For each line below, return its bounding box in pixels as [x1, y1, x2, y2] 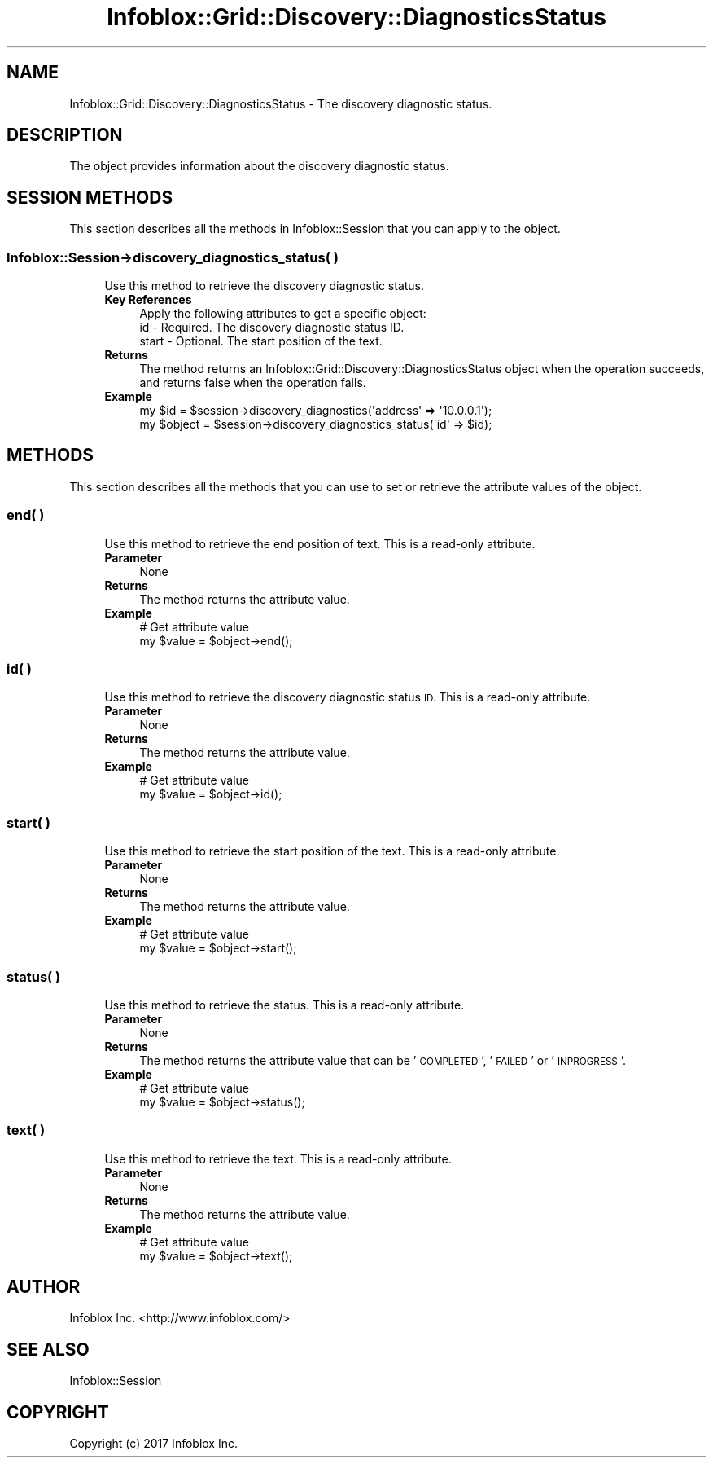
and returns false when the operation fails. [139, 376, 366, 390]
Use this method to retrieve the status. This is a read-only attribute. [104, 997, 465, 1012]
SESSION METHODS [7, 187, 173, 208]
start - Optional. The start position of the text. [139, 334, 383, 349]
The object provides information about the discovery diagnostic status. [69, 159, 449, 174]
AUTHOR [7, 1277, 81, 1298]
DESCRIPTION [7, 125, 123, 146]
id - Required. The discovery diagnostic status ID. [139, 320, 405, 335]
